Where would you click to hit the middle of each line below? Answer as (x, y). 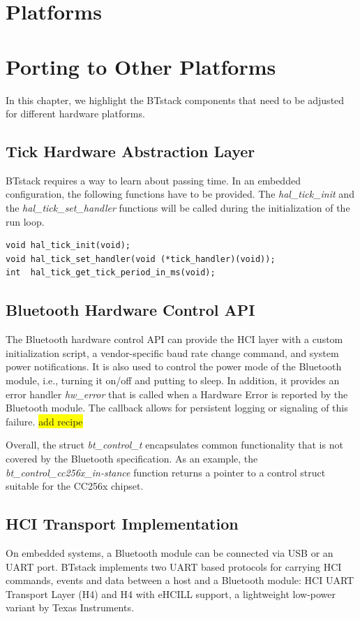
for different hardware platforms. (75, 114)
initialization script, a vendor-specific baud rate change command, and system (172, 352)
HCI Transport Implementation (122, 524)
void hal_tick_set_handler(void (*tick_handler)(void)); (141, 259)
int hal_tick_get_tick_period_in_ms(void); (111, 273)
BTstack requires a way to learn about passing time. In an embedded (153, 180)
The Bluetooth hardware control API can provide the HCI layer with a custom (174, 339)
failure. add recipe (44, 421)
